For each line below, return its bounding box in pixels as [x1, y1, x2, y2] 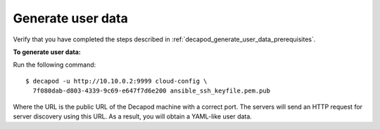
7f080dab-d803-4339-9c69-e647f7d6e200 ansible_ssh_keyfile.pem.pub [32, 87, 271, 95]
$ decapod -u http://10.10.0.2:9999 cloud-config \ [25, 77, 208, 85]
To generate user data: [13, 48, 81, 56]
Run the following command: [13, 60, 96, 69]
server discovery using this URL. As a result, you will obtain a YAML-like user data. [13, 112, 253, 121]
